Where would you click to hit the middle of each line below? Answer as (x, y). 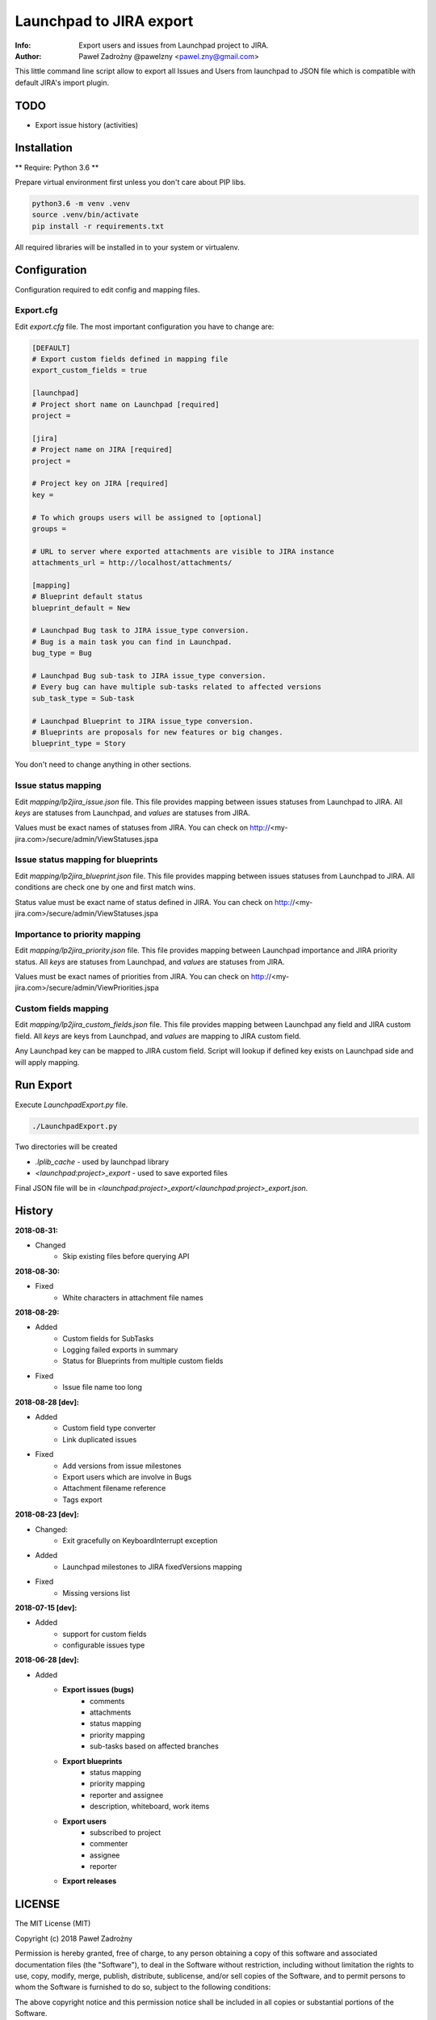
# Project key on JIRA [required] (100, 484)
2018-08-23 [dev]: (47, 1514)
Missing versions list (96, 1593)
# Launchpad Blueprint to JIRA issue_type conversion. (143, 721)
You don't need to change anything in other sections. (103, 764)
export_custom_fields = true (90, 370)
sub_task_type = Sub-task (83, 698)
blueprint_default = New (81, 608)
